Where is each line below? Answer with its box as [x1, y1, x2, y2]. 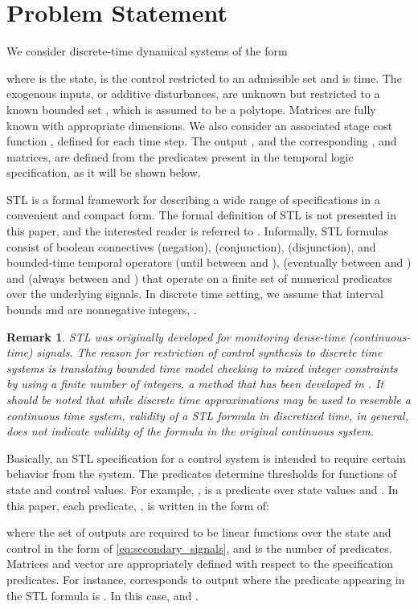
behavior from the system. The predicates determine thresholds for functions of [6, 465, 397, 482]
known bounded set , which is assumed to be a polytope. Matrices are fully [6, 100, 376, 117]
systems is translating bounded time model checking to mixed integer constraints [6, 359, 398, 376]
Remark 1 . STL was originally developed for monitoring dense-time [6, 328, 346, 345]
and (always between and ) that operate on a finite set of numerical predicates [6, 269, 392, 286]
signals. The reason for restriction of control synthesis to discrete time [36, 344, 383, 361]
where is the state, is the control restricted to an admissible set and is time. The [6, 69, 402, 86]
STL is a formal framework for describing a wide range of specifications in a [6, 190, 380, 207]
